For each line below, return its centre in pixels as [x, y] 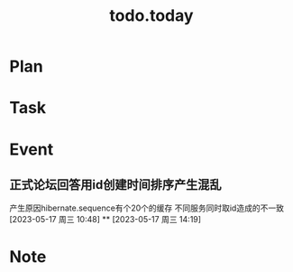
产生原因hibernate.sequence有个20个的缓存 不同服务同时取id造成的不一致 [146, 208]
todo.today [151, 16]
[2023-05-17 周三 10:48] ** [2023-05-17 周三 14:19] [105, 220]
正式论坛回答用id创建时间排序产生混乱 [115, 185]
